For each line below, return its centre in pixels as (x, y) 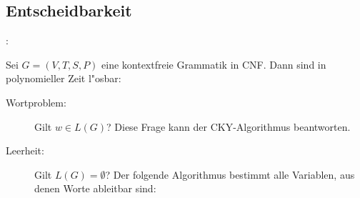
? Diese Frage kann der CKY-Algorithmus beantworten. (229, 126)
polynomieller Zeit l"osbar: (64, 78)
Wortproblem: (36, 102)
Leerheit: (25, 150)
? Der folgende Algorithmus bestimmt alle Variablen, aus (230, 174)
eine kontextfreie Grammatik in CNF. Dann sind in (214, 64)
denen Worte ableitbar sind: (95, 188)
